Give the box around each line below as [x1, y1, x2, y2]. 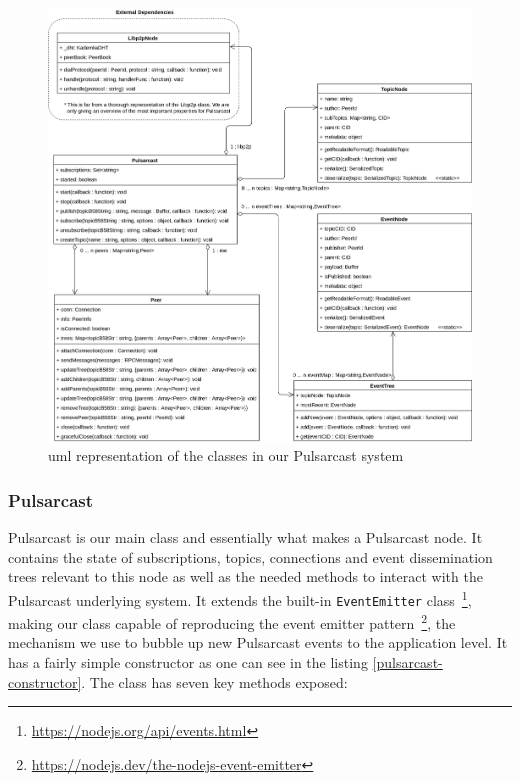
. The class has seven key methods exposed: [81, 671, 348, 692]
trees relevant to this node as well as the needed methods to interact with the [8, 566, 483, 587]
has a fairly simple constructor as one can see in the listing [8, 652, 368, 673]
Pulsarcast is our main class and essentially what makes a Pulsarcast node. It [8, 527, 483, 548]
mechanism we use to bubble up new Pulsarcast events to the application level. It [8, 632, 508, 653]
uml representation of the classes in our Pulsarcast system [48, 445, 404, 466]
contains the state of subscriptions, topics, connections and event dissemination [8, 546, 493, 567]
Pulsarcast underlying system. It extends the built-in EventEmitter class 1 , [8, 586, 472, 610]
